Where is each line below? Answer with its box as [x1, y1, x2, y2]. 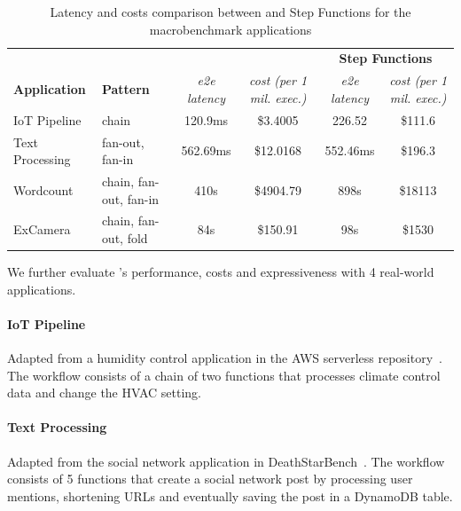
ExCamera [13, 220, 71, 239]
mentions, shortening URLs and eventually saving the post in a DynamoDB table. [7, 486, 453, 505]
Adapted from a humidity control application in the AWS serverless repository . [7, 349, 442, 367]
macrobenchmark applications [149, 20, 312, 38]
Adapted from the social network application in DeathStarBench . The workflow [7, 452, 445, 470]
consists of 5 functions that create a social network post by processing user [7, 469, 413, 488]
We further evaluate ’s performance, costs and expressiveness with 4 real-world [7, 263, 434, 281]
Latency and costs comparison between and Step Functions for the [50, 3, 411, 20]
